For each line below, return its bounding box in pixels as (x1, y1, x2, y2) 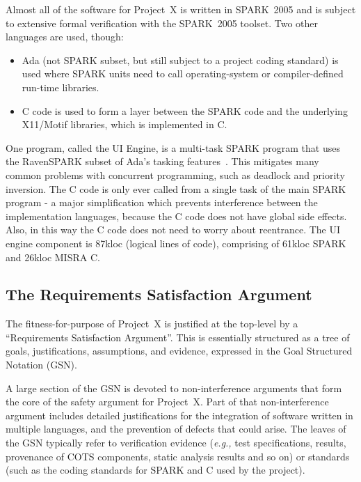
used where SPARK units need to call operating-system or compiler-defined (22, 66, 344, 81)
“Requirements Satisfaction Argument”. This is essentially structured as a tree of (6, 329, 350, 344)
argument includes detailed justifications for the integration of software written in (6, 407, 353, 422)
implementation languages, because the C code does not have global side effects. (6, 208, 347, 223)
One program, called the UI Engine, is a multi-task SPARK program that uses (6, 140, 340, 155)
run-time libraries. (22, 79, 99, 94)
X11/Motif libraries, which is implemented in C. (22, 117, 227, 132)
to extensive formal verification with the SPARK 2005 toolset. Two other (6, 15, 319, 30)
